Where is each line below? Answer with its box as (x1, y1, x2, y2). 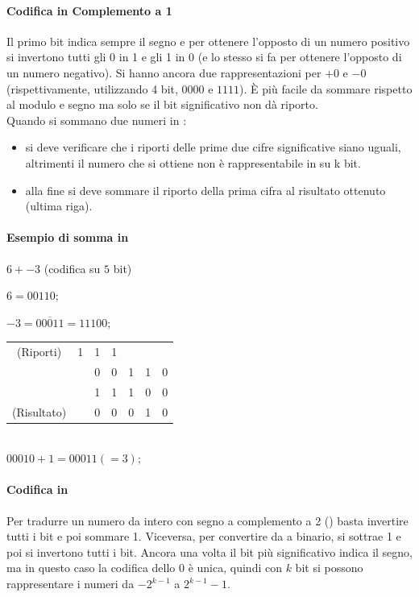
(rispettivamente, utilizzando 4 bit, (6, 80, 178, 97)
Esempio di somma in (6, 229, 129, 246)
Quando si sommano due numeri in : (6, 111, 187, 128)
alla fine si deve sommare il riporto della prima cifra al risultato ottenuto (25, 181, 386, 198)
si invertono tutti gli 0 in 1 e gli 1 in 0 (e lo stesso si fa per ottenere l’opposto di (6, 48, 402, 65)
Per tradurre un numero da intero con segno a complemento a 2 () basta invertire (6, 512, 409, 529)
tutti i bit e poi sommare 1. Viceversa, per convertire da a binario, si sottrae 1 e (6, 528, 401, 545)
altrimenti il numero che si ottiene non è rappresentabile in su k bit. (25, 154, 361, 171)
